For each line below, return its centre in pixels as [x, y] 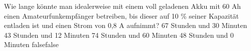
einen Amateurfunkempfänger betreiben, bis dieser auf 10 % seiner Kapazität [122, 15]
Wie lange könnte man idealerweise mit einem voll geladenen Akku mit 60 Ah [123, 6]
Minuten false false [31, 44]
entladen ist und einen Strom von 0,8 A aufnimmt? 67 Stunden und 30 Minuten [126, 25]
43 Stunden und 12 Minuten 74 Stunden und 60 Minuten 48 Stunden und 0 [119, 35]
